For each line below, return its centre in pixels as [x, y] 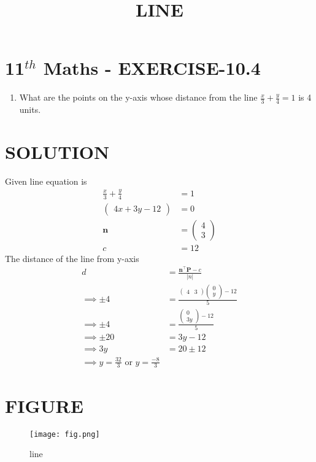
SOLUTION [57, 151]
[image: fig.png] [65, 434]
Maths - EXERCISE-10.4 [152, 68]
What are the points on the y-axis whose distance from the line [138, 97]
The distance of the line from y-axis [72, 258]
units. [30, 110]
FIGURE [44, 405]
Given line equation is [46, 181]
